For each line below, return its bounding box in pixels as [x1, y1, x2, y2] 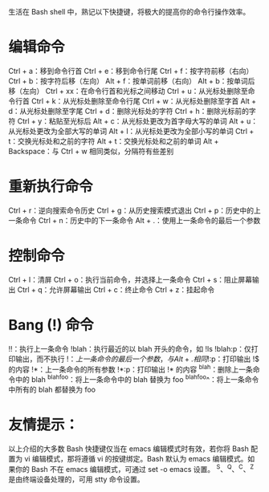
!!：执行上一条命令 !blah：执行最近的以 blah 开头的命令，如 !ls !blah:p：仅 [8, 344, 251, 353]
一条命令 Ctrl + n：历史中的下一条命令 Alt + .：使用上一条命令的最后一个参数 [8, 215, 261, 225]
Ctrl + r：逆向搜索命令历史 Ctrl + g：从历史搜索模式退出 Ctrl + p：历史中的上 [8, 205, 261, 215]
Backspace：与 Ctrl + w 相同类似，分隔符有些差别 [8, 146, 174, 156]
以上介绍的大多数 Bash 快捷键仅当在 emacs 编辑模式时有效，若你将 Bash [8, 444, 249, 453]
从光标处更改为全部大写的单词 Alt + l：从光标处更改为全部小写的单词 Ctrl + [8, 126, 255, 136]
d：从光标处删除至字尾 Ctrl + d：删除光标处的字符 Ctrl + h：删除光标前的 [8, 106, 249, 116]
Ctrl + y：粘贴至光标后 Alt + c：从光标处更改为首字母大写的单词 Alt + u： [17, 116, 259, 126]
